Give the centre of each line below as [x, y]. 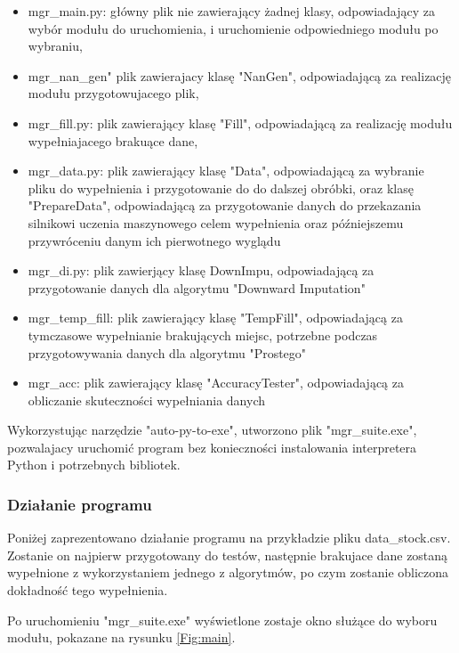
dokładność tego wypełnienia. [88, 590]
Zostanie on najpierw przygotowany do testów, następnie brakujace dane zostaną [228, 555]
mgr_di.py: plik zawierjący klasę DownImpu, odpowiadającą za [201, 270]
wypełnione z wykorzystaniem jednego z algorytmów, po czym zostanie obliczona [228, 572]
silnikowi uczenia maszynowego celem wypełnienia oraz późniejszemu [216, 222]
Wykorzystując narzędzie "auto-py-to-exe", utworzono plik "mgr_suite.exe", [212, 430]
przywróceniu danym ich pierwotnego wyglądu [154, 240]
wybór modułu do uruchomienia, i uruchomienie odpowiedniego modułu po [233, 28]
